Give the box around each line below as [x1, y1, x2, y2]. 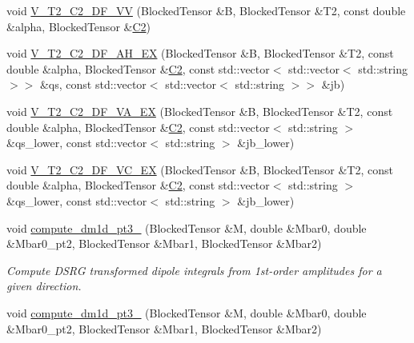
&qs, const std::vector [39, 76, 147, 93]
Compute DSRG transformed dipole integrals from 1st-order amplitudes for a [6, 261, 382, 278]
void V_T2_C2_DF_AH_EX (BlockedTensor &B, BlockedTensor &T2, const [6, 45, 394, 62]
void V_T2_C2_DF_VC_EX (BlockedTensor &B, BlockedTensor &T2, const [6, 161, 393, 177]
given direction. [6, 277, 82, 294]
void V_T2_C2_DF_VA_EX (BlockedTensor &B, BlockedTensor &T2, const [6, 102, 393, 119]
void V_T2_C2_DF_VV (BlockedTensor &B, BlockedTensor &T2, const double [6, 2, 406, 18]
